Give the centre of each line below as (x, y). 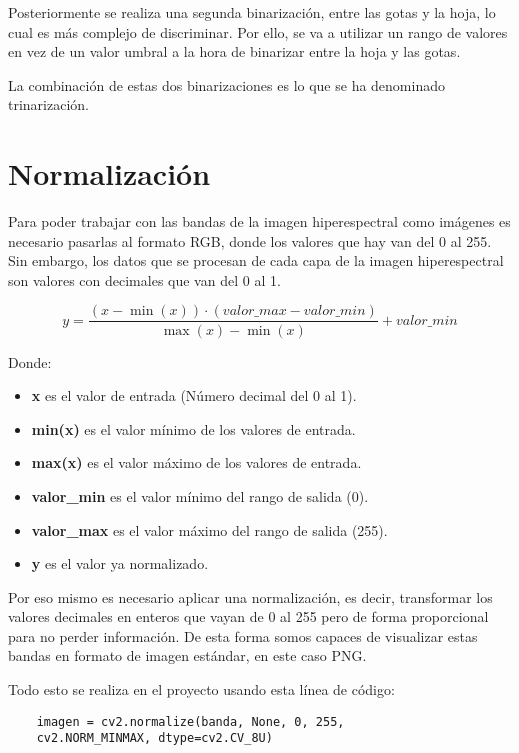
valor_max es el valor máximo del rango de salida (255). (209, 529)
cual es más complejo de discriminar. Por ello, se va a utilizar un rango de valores (258, 31)
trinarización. (48, 104)
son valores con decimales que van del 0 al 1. (144, 279)
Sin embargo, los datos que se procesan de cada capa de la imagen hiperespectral (256, 260)
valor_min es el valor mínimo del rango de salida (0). (200, 495)
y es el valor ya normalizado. (120, 563)
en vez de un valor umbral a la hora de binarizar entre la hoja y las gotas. (234, 51)
